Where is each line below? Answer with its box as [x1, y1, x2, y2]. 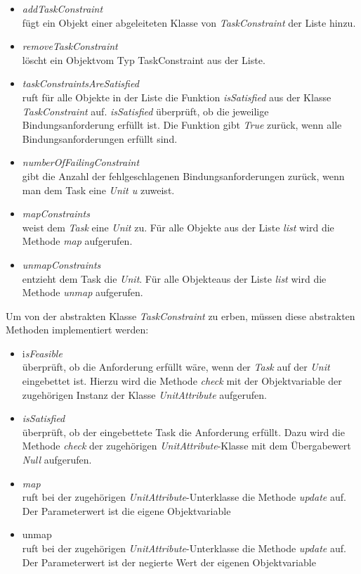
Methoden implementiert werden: [6, 322, 149, 337]
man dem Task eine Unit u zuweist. [22, 182, 175, 197]
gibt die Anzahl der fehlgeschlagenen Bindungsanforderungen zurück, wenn [22, 168, 345, 183]
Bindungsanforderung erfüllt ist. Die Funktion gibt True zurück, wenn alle [22, 117, 342, 132]
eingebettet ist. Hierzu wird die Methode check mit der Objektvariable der [22, 374, 342, 388]
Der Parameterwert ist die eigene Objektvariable [22, 503, 231, 518]
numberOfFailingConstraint [22, 155, 140, 170]
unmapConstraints [22, 257, 101, 272]
